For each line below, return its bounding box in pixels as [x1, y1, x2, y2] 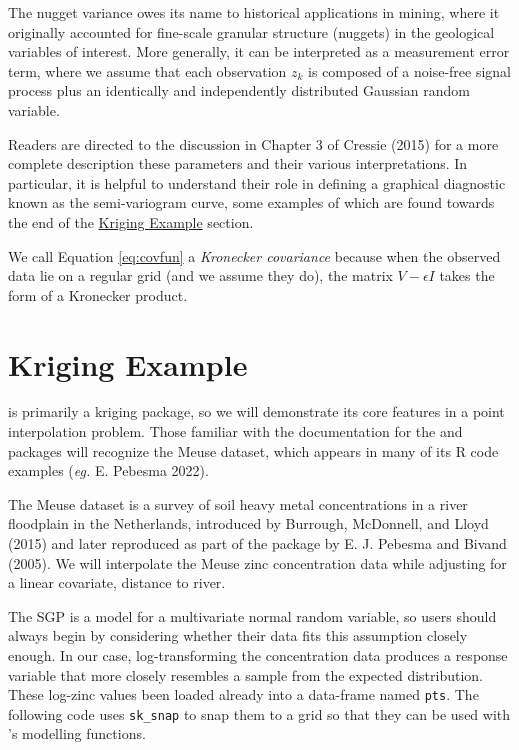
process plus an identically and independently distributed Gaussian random [8, 80, 470, 101]
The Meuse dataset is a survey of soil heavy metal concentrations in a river [8, 493, 468, 514]
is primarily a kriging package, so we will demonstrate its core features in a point [8, 401, 505, 422]
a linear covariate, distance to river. [8, 572, 226, 593]
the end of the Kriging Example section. [8, 211, 254, 232]
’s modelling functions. [8, 723, 146, 744]
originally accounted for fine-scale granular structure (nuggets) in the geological [8, 21, 495, 42]
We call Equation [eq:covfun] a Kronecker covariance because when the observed [8, 245, 501, 266]
